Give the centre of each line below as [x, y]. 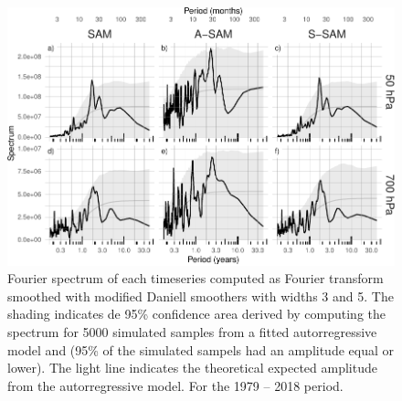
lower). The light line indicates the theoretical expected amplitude [192, 368]
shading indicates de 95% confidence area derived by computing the [197, 314]
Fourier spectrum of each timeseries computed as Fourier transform [196, 278]
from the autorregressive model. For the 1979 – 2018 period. [175, 385]
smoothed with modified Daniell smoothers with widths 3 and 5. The [201, 295]
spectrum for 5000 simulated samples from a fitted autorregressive [192, 332]
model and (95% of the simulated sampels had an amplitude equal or [201, 349]
